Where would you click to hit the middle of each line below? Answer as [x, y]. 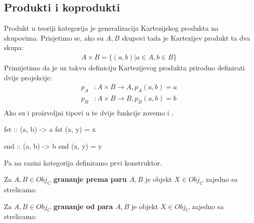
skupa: [14, 47]
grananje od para [83, 206]
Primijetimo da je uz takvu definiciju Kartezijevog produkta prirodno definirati [125, 68]
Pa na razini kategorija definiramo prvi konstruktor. [83, 162]
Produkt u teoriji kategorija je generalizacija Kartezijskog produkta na [111, 28]
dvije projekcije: [28, 77]
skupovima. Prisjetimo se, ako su [54, 37]
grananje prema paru [90, 179]
